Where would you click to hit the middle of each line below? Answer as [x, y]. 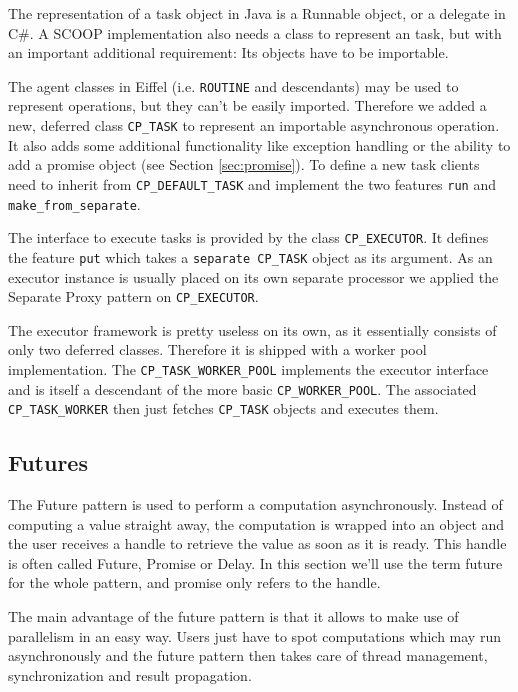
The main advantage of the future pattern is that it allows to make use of [233, 616]
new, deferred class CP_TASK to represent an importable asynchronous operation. [254, 125]
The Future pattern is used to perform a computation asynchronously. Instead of [255, 504]
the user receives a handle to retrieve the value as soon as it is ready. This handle [257, 543]
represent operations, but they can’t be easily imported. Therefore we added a [247, 105]
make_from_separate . [74, 203]
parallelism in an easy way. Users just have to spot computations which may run [254, 635]
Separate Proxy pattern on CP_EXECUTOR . [133, 296]
